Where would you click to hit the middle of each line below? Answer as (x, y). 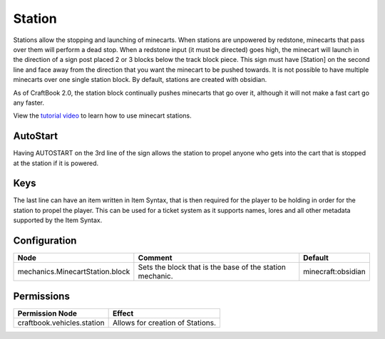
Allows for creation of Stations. (164, 323)
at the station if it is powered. (56, 163)
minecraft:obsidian (335, 272)
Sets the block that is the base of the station (212, 267)
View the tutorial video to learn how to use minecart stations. (102, 116)
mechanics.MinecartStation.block (74, 272)
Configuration (45, 241)
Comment (155, 258)
